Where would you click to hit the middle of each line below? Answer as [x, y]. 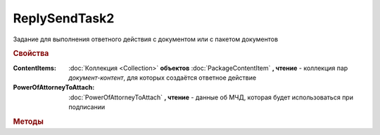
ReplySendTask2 [64, 18]
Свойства [31, 54]
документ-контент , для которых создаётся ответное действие [163, 78]
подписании [87, 107]
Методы [28, 121]
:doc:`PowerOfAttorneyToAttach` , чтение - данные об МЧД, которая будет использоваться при [211, 97]
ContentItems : [34, 68]
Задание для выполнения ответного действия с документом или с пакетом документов [145, 39]
